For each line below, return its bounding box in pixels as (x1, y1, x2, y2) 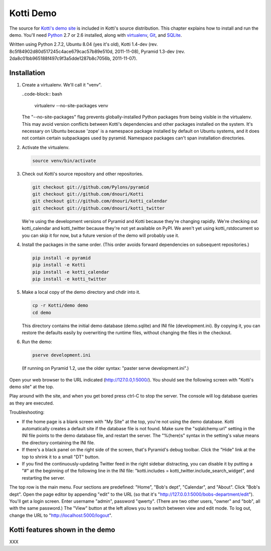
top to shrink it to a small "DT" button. (22, 453, 100, 460)
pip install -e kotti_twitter (32, 276, 107, 282)
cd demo (32, 309, 51, 316)
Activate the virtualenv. (22, 144, 70, 150)
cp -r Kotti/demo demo (32, 302, 88, 308)
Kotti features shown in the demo (9, 525, 115, 534)
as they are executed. (9, 400, 54, 406)
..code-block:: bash (22, 91, 62, 97)
